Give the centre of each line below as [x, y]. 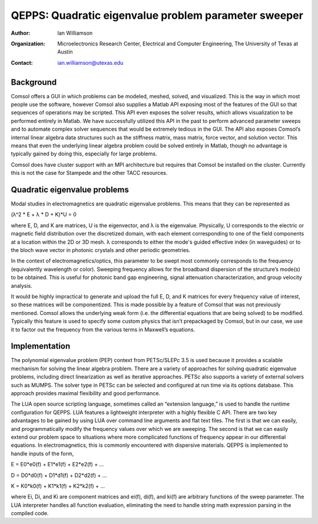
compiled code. [30, 513]
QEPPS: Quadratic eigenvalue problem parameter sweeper [157, 15]
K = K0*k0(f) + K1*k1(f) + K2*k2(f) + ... [58, 486]
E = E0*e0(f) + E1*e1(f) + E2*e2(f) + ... [57, 465]
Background [34, 82]
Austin [65, 52]
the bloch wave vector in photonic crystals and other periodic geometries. [101, 250]
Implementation [41, 346]
